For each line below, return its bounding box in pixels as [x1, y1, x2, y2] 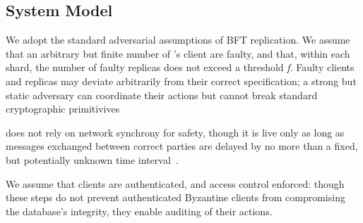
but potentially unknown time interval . [6, 152, 179, 167]
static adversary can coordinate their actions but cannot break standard [6, 87, 318, 102]
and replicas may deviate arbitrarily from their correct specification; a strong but [6, 73, 357, 88]
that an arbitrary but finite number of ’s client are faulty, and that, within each [6, 46, 350, 60]
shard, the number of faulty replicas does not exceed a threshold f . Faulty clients [6, 60, 355, 75]
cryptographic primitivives [6, 101, 120, 116]
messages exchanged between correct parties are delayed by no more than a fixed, [6, 139, 358, 153]
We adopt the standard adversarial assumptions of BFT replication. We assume [6, 32, 350, 47]
